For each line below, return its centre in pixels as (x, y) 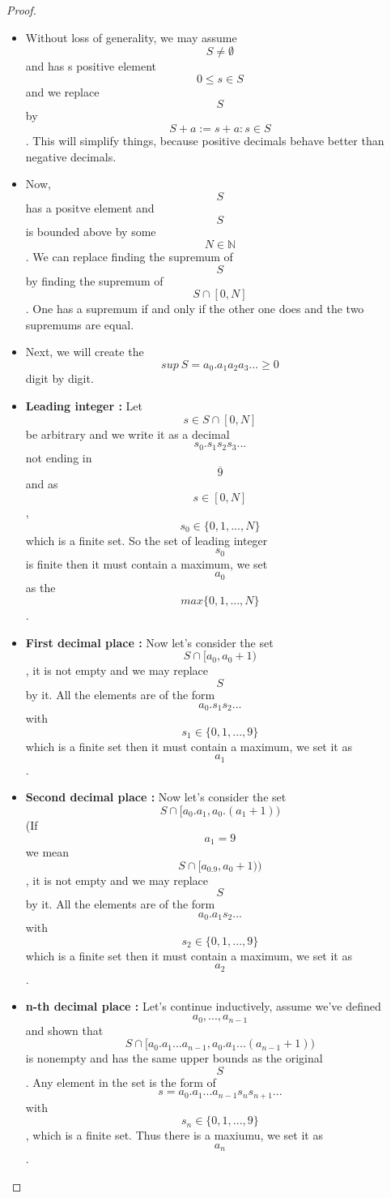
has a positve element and (90, 207)
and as (42, 484)
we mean (47, 851)
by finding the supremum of (94, 280)
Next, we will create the (85, 352)
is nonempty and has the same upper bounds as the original (174, 1058)
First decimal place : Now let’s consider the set (149, 642)
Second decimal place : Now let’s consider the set (156, 797)
